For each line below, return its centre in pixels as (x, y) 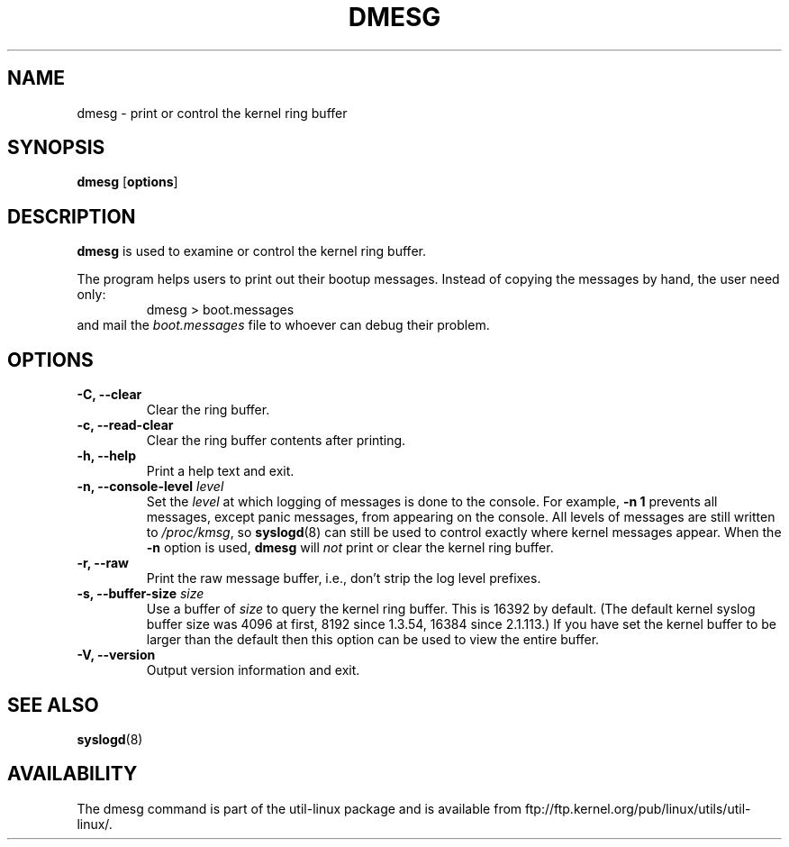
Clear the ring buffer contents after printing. (276, 441)
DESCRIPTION (72, 216)
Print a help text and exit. (220, 471)
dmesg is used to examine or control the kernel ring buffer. (251, 251)
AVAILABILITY (73, 774)
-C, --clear (109, 395)
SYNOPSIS (56, 148)
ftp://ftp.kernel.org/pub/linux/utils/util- (638, 808)
